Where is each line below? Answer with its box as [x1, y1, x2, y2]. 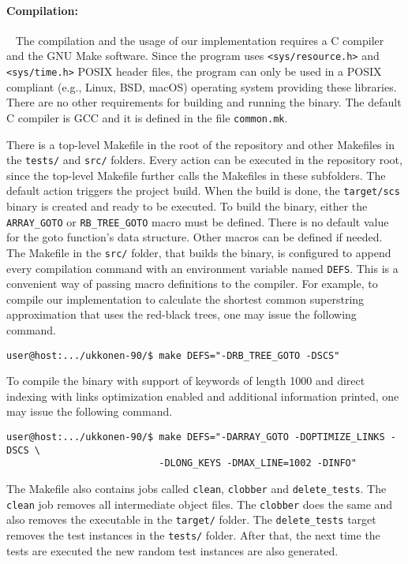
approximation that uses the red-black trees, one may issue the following [6, 306, 357, 323]
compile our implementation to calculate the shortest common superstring [6, 290, 365, 307]
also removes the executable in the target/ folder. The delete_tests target [6, 511, 376, 528]
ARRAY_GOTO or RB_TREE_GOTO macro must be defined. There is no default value [6, 213, 389, 230]
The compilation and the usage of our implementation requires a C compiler [15, 32, 384, 48]
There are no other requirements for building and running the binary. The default [6, 94, 402, 110]
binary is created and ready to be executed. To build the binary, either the [6, 198, 368, 215]
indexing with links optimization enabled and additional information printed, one [6, 387, 399, 404]
